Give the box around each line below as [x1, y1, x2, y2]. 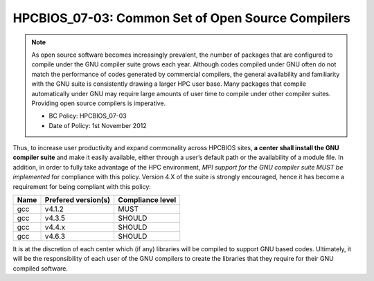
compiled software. [12, 264, 69, 273]
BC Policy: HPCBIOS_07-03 [48, 111, 127, 120]
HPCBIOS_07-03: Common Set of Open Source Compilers [12, 10, 351, 26]
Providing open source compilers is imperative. [31, 99, 166, 107]
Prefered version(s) [44, 195, 111, 205]
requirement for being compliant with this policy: [12, 182, 152, 190]
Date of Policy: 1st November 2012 [48, 121, 147, 129]
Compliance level [118, 195, 177, 205]
